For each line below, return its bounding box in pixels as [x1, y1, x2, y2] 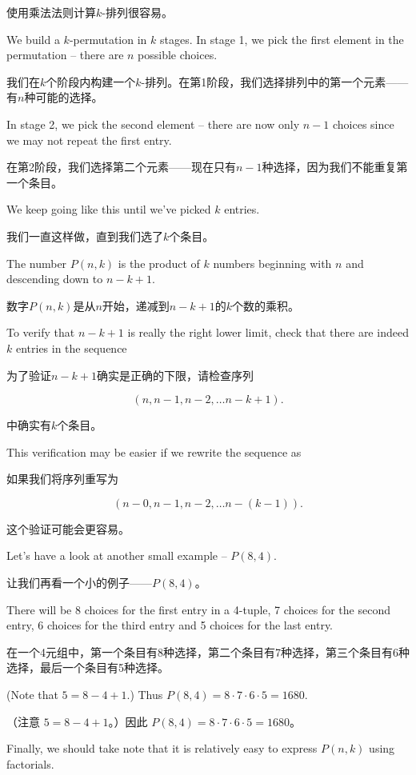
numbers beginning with [213, 254, 332, 271]
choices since [332, 115, 394, 132]
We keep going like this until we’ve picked [6, 201, 211, 218]
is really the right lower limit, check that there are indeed [127, 324, 409, 341]
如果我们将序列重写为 [6, 470, 118, 487]
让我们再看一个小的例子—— [6, 574, 152, 591]
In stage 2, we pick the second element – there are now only [6, 115, 300, 132]
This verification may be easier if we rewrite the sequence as [6, 443, 302, 460]
